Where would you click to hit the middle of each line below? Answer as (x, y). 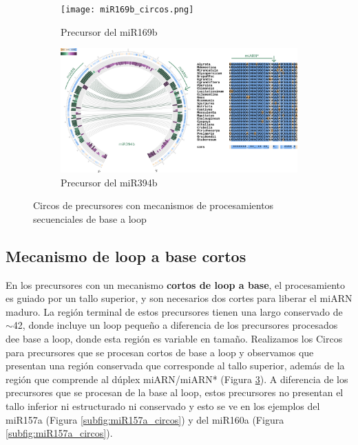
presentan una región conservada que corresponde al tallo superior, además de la (175, 366)
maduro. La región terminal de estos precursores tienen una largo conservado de (174, 311)
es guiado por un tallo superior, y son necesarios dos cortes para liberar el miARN (179, 298)
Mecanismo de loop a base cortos (126, 256)
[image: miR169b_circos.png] (127, 10)
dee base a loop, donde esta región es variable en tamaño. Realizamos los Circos (174, 338)
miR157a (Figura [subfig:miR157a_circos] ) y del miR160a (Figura (145, 419)
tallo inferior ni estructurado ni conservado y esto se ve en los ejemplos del (163, 405)
